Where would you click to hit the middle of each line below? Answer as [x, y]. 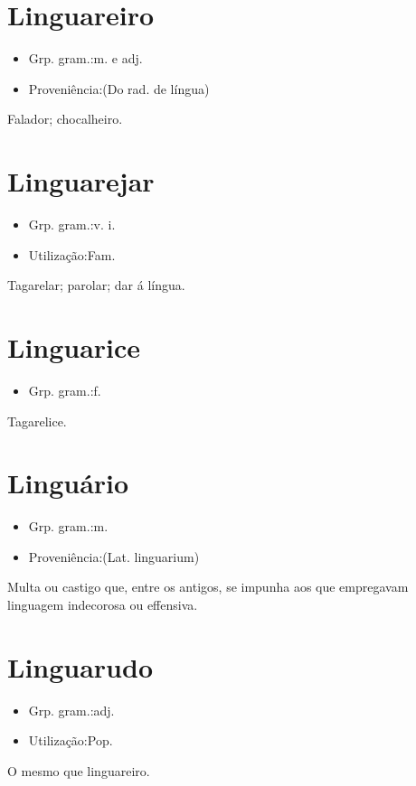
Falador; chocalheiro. [65, 119]
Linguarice [74, 347]
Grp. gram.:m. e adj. [85, 58]
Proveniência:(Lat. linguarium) [114, 556]
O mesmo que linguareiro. [79, 770]
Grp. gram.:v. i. [72, 225]
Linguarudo [80, 666]
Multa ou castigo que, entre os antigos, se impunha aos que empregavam [208, 587]
